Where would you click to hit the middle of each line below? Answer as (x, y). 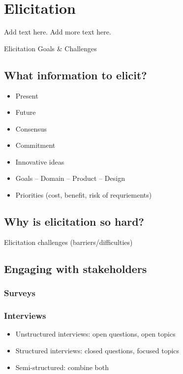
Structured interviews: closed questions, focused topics (97, 350)
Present (27, 95)
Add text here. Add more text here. (58, 32)
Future (26, 112)
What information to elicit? (76, 75)
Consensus (31, 128)
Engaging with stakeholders (76, 268)
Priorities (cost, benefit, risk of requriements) (84, 195)
